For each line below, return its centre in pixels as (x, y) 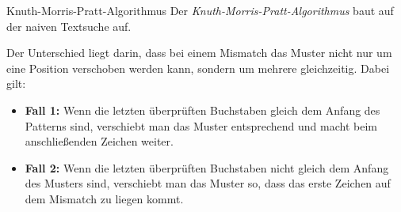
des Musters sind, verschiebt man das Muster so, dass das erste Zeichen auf (208, 183)
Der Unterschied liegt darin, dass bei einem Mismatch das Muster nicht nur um (199, 53)
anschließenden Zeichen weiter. (99, 141)
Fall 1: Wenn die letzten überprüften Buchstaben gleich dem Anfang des (202, 110)
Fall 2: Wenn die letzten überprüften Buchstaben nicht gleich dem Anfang (207, 167)
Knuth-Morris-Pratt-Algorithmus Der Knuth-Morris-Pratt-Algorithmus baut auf (200, 10)
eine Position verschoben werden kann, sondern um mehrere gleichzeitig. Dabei (198, 68)
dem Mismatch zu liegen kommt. (104, 198)
